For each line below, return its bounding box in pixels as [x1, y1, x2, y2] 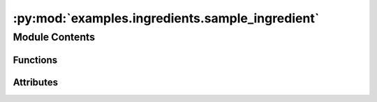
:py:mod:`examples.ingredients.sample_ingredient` [13, 10, 320, 26]
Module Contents [13, 31, 96, 43]
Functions [13, 54, 58, 66]
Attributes [13, 76, 59, 88]
